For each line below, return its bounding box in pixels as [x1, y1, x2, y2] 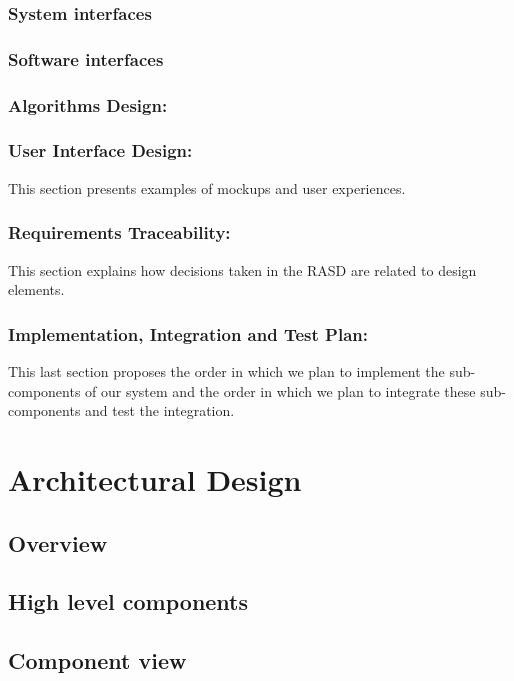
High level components [8, 586, 249, 617]
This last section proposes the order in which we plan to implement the [8, 360, 445, 381]
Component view [8, 645, 187, 676]
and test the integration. [85, 400, 235, 421]
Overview [8, 527, 108, 558]
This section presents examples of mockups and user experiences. [8, 177, 406, 198]
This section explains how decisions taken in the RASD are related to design [8, 259, 477, 280]
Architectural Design [8, 458, 302, 499]
